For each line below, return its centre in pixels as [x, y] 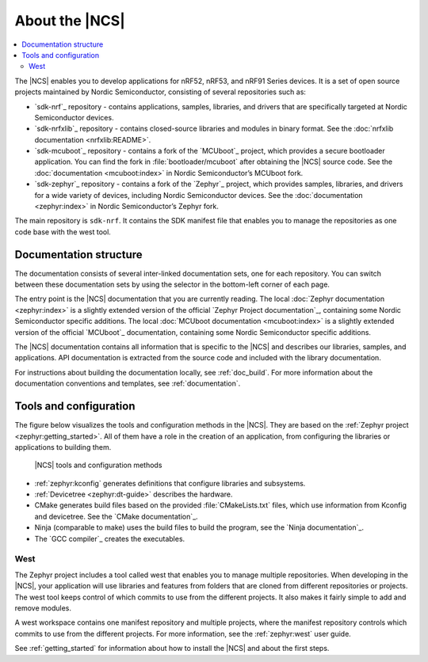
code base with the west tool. [63, 232]
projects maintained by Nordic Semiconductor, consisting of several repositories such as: [160, 92]
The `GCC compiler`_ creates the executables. [110, 538]
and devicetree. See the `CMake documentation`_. [116, 516]
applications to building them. [63, 447]
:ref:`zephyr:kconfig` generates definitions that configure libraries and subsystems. [170, 483]
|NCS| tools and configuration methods [98, 465]
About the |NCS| [70, 21]
